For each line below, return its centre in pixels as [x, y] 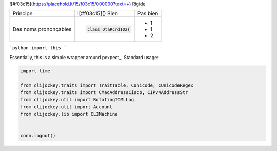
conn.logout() [38, 136]
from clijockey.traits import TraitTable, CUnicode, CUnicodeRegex [107, 85]
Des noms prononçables [42, 29]
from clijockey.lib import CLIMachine [69, 114]
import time [35, 71]
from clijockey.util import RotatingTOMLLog [77, 100]
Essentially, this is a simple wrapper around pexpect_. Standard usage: [84, 57]
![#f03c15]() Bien [97, 14]
